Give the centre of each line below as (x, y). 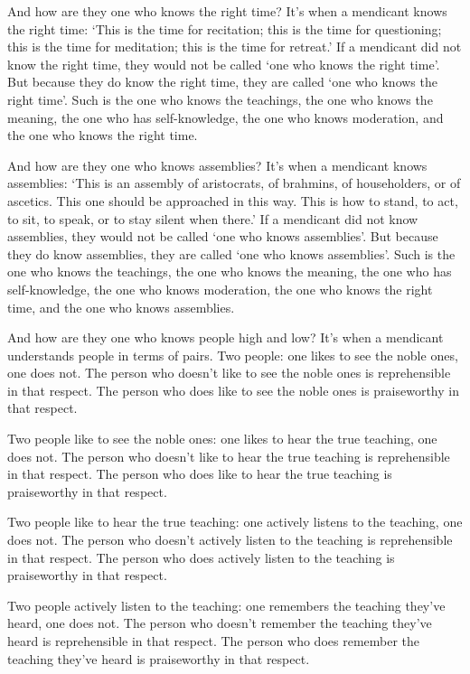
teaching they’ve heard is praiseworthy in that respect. (159, 658)
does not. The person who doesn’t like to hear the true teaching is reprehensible (229, 456)
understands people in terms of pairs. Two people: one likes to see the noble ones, (233, 355)
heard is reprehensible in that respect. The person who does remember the (214, 641)
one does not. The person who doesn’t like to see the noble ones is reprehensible (229, 373)
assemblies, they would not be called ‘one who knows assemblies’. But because (223, 236)
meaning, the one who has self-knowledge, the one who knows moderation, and (226, 117)
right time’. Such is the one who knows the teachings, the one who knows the (220, 99)
